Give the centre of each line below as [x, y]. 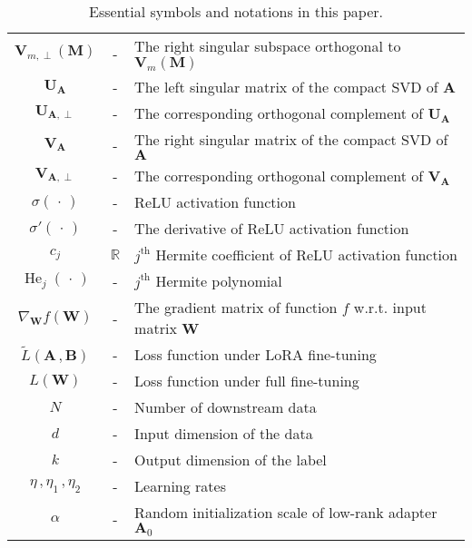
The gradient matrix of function [236, 307]
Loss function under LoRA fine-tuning [256, 354]
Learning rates [180, 486]
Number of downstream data [226, 407]
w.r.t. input [390, 307]
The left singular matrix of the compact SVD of [286, 87]
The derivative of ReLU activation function [272, 228]
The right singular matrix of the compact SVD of [291, 139]
